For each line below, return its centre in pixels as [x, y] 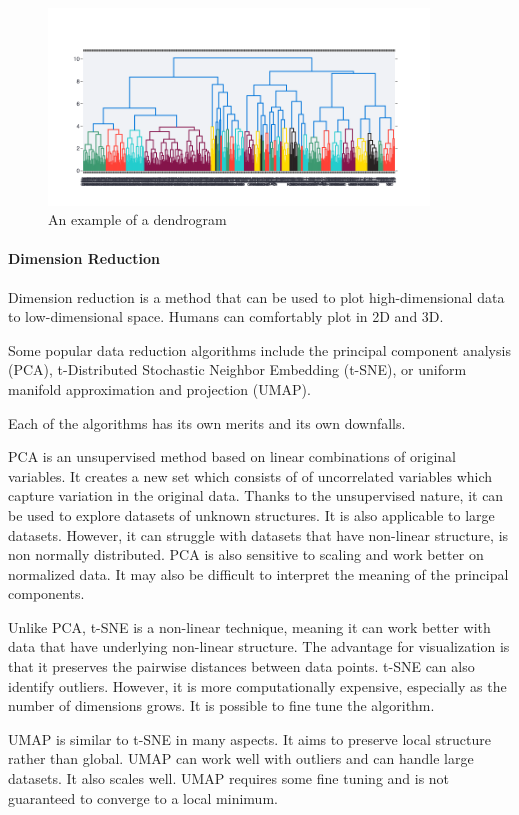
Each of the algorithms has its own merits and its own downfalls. [207, 422]
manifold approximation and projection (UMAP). [159, 388]
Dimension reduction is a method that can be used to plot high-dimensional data [256, 296]
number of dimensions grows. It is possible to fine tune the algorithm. [221, 705]
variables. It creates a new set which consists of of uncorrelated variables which [250, 475]
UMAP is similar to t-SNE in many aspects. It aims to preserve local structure [249, 738]
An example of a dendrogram [137, 219]
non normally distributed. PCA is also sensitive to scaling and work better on [246, 554]
